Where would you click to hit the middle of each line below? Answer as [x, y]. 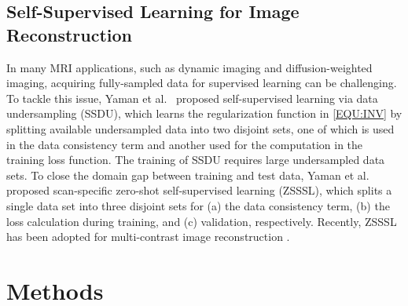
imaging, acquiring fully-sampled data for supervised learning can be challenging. [202, 83]
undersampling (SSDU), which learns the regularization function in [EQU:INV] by [204, 113]
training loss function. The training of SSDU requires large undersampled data [196, 160]
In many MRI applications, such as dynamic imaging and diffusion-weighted [189, 67]
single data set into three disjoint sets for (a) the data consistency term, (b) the [198, 205]
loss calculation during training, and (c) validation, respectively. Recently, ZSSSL [202, 221]
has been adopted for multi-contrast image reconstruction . [148, 237]
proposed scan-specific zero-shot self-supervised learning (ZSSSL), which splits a [199, 190]
